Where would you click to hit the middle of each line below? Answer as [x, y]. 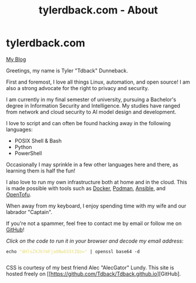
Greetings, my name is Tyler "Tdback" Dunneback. [67, 70]
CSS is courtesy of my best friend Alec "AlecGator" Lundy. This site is [90, 267]
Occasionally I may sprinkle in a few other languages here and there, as [92, 164]
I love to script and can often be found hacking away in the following [88, 123]
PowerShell [28, 153]
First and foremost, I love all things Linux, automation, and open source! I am [98, 82]
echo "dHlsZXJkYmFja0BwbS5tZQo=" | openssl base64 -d [73, 251]
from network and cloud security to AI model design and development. [91, 112]
